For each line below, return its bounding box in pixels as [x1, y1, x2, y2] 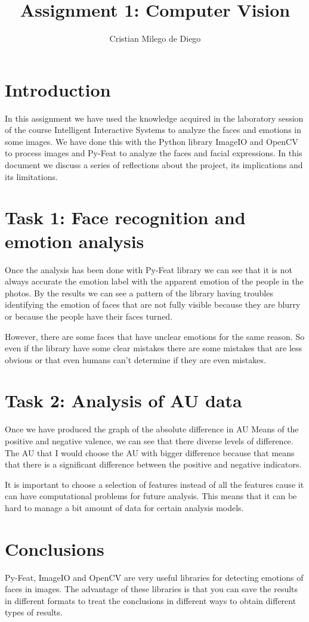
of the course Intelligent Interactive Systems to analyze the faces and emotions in [5, 123, 302, 136]
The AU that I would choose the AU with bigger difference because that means [5, 446, 295, 459]
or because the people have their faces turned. [5, 310, 173, 322]
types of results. [5, 606, 63, 618]
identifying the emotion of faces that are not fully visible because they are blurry [5, 298, 301, 311]
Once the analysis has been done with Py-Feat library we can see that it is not [5, 263, 292, 276]
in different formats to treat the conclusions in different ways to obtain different [5, 594, 296, 606]
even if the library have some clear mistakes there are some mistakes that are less [5, 342, 302, 354]
